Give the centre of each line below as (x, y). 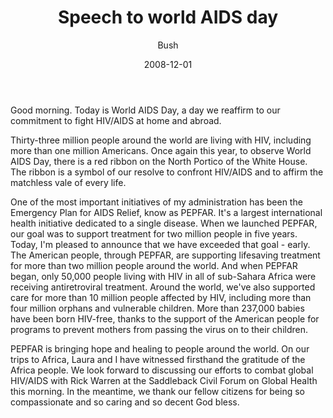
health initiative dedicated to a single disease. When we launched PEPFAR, (164, 223)
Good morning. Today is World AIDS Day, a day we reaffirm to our (145, 110)
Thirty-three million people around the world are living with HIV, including (161, 140)
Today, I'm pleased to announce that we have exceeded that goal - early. (160, 244)
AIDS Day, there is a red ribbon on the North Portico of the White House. (159, 161)
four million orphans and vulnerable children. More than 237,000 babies (157, 308)
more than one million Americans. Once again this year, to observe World (161, 150)
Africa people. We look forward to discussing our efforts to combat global (162, 370)
